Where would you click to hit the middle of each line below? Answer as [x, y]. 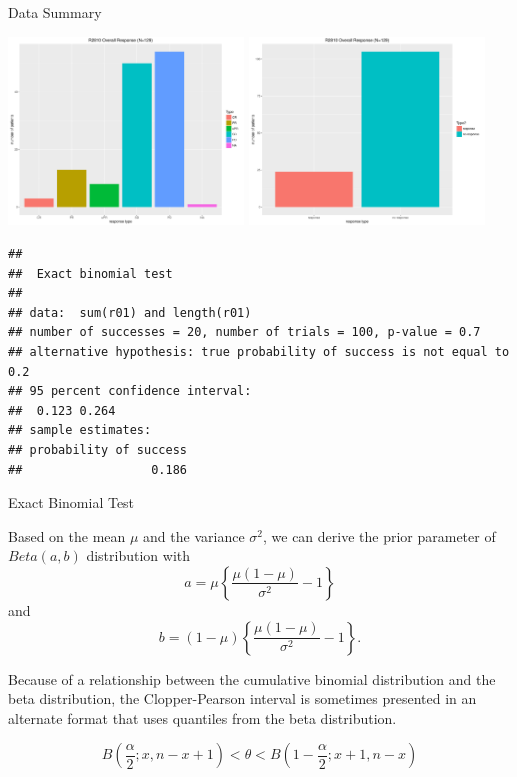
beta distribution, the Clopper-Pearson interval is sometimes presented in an [242, 698]
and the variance [194, 535]
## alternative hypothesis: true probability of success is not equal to [259, 352]
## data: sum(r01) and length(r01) [130, 312]
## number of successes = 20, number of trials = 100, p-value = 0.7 [244, 332]
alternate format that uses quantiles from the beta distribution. [202, 717]
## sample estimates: [80, 430]
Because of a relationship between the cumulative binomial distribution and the [252, 678]
